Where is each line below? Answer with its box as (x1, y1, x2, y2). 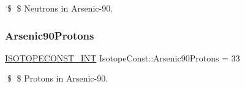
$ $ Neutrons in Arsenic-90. (7, 2, 113, 14)
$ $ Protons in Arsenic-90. (7, 72, 108, 85)
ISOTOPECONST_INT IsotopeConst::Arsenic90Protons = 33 (5, 51, 240, 64)
